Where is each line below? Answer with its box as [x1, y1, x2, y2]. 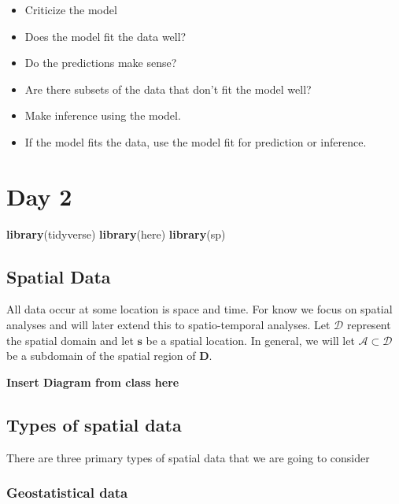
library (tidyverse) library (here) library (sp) [6, 225, 226, 242]
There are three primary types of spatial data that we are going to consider [6, 449, 370, 465]
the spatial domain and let [6, 332, 134, 348]
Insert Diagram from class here [6, 373, 179, 390]
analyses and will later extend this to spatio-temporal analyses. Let [6, 317, 331, 333]
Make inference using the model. [24, 107, 181, 124]
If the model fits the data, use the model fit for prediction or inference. [24, 133, 367, 150]
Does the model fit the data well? [24, 28, 187, 44]
